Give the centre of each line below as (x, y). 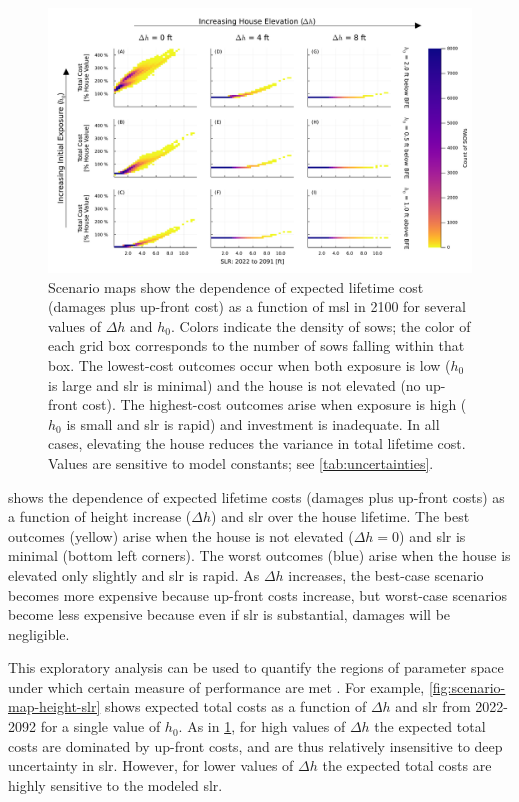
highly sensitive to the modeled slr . (115, 784)
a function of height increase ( (100, 516)
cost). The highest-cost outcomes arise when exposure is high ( (274, 404)
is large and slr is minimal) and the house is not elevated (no (234, 384)
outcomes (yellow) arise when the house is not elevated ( (181, 535)
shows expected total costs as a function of (235, 706)
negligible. (39, 633)
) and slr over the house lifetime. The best (340, 516)
